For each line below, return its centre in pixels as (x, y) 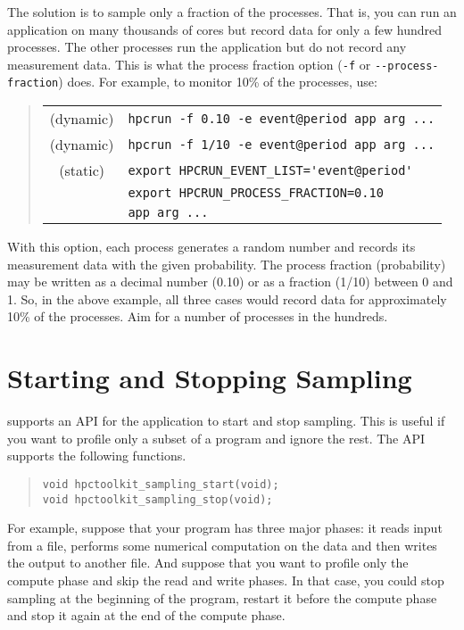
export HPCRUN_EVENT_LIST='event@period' (270, 170)
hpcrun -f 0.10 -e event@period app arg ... (282, 118)
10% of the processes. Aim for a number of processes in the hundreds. (198, 316)
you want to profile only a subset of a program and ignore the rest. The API (216, 438)
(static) (82, 170)
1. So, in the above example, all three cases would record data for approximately (227, 298)
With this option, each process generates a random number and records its (211, 247)
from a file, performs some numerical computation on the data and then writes (222, 545)
